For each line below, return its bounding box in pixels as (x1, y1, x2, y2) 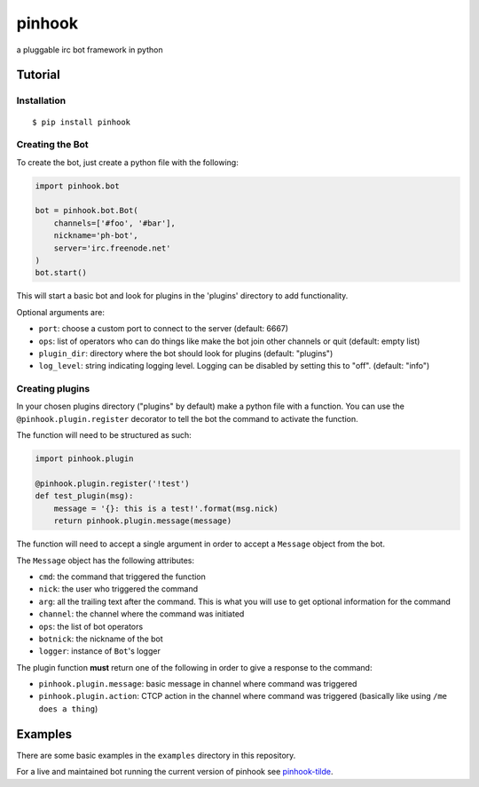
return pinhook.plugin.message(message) (53, 516, 232, 526)
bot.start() (35, 267, 88, 278)
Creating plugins (16, 383, 90, 395)
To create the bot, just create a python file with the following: (16, 156, 239, 168)
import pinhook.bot (35, 180, 120, 191)
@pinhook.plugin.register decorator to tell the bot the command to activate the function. (16, 413, 358, 424)
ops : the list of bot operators (38, 621, 144, 632)
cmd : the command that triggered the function (38, 571, 206, 582)
